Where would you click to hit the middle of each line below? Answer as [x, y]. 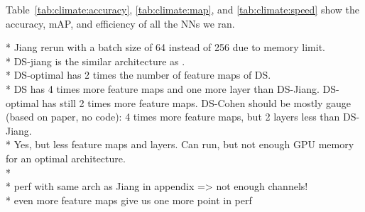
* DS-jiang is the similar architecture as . [96, 61]
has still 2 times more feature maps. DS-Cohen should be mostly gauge [197, 102]
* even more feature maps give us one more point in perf [129, 200]
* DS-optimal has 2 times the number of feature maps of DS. [138, 75]
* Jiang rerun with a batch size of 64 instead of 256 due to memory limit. [166, 47]
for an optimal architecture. [66, 158]
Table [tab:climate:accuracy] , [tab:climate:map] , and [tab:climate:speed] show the [183, 9]
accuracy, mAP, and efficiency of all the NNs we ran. [120, 23]
